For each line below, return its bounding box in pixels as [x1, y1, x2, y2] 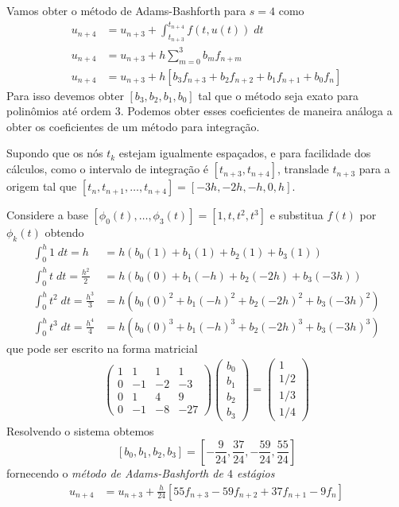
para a [358, 161, 390, 177]
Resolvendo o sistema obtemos [6, 423, 154, 439]
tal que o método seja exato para [198, 87, 358, 103]
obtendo [45, 224, 84, 241]
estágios [236, 464, 275, 481]
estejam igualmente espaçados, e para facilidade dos [118, 145, 371, 161]
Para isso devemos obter [6, 87, 124, 103]
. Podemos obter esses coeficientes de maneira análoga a [120, 103, 393, 119]
